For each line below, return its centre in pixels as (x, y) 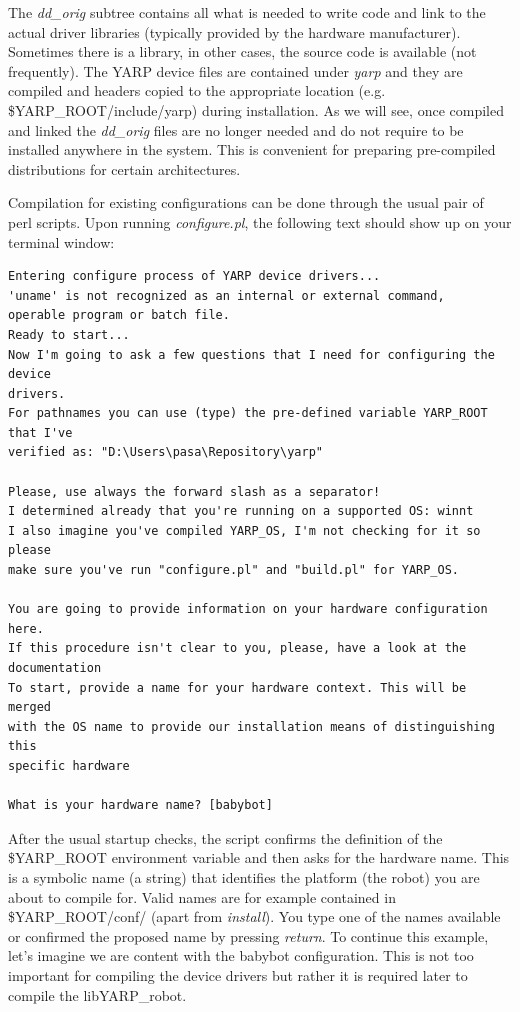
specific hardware (69, 765)
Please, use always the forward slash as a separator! (194, 491)
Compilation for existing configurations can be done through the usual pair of (246, 202)
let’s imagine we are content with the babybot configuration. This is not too (241, 955)
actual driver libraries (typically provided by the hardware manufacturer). (234, 31)
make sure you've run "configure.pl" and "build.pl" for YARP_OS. (234, 570)
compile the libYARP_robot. (97, 994)
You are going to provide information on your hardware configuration (248, 609)
